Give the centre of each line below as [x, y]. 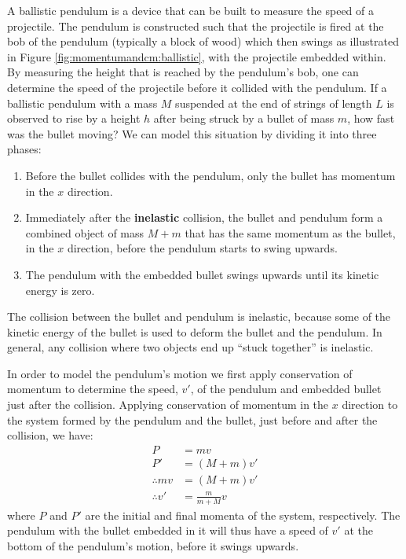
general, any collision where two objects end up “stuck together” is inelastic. [190, 347]
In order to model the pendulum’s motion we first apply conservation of [180, 373]
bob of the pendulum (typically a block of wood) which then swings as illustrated [203, 41]
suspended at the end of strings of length [274, 103]
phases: [24, 149]
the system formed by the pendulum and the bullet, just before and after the [192, 419]
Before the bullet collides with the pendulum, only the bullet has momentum [210, 175]
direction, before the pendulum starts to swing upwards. [202, 248]
